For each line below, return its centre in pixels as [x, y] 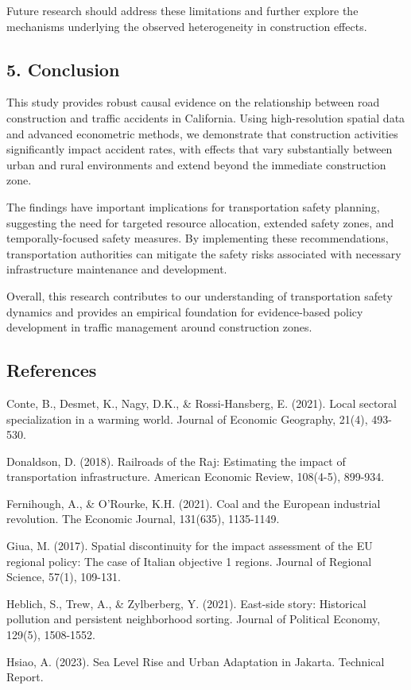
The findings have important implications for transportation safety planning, [193, 206]
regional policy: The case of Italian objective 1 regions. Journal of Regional [189, 561]
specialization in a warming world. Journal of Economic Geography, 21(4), [187, 419]
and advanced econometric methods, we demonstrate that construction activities [202, 133]
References [52, 370]
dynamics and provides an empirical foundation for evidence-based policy [185, 311]
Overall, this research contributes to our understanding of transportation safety [200, 295]
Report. [25, 677]
